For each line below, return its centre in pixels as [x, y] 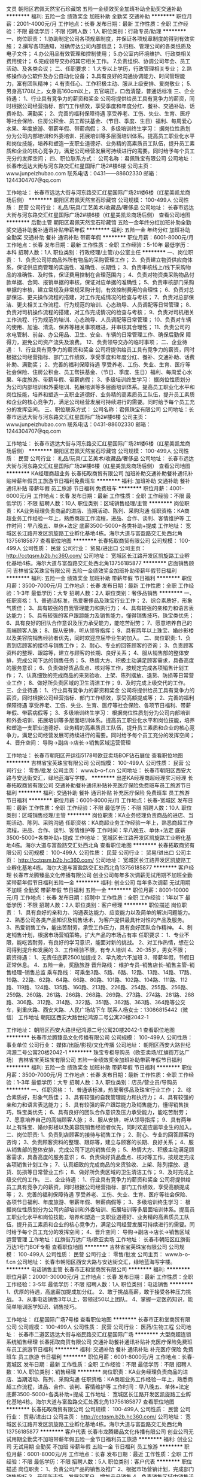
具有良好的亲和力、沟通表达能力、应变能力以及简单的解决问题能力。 [109, 912]
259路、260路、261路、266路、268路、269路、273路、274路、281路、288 [100, 995]
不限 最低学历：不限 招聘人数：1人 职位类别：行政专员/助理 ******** [101, 31]
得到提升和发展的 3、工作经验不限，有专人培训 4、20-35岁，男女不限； [100, 950]
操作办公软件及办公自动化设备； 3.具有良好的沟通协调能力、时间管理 [96, 76]
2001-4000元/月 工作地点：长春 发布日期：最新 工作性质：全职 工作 [100, 24]
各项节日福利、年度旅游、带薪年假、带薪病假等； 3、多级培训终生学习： [95, 1202]
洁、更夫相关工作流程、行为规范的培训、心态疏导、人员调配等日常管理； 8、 [100, 305]
